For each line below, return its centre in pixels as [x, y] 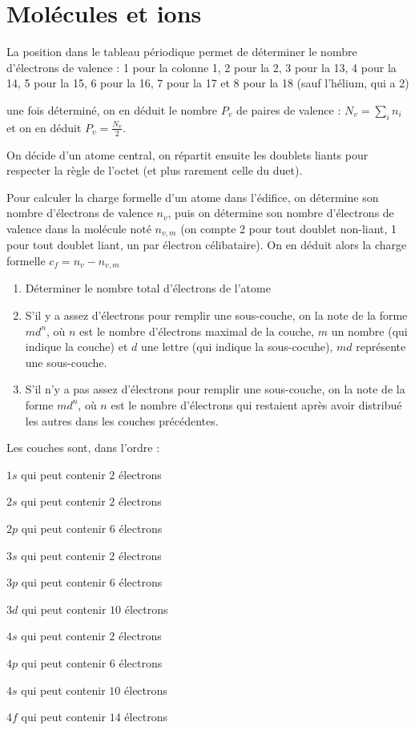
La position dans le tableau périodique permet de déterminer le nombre [182, 52]
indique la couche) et [77, 347]
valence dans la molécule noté [79, 228]
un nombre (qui [369, 331]
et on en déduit [44, 127]
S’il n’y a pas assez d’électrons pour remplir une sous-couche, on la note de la [215, 389]
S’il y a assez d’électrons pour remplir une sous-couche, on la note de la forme [216, 315]
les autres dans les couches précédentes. [122, 420]
